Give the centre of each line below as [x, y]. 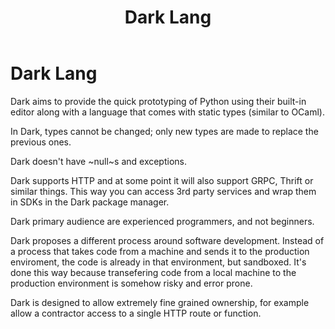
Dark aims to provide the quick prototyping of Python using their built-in [158, 101]
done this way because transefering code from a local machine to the [153, 272]
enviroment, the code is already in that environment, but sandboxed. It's [158, 262]
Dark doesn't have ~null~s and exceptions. [99, 161]
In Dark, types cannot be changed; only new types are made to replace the [164, 131]
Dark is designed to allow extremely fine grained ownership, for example [160, 302]
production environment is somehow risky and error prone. [131, 283]
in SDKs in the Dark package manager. [90, 202]
